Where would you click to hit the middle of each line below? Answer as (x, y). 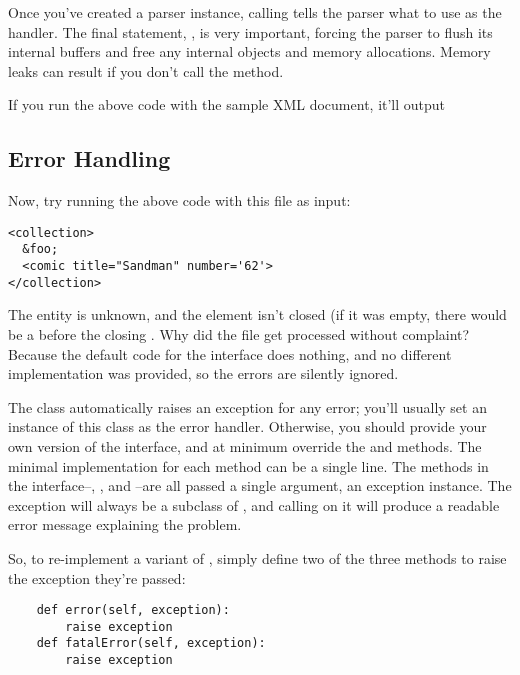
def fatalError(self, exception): (151, 643)
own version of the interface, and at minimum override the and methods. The (245, 445)
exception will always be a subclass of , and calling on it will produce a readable (254, 504)
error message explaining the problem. (125, 524)
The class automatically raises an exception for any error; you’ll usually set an (247, 406)
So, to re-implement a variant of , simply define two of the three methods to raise (257, 557)
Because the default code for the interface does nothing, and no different (230, 353)
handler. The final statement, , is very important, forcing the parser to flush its (250, 31)
